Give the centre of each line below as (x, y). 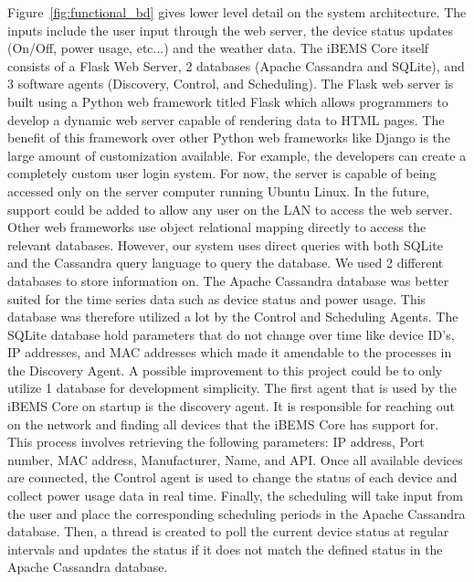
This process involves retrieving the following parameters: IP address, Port (216, 442)
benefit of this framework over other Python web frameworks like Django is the (229, 138)
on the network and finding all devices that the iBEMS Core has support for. (223, 423)
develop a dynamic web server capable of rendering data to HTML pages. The (226, 119)
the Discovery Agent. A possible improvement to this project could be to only (225, 370)
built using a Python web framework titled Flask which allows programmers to (228, 101)
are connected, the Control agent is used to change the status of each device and (232, 477)
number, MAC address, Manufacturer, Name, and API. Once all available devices (235, 459)
